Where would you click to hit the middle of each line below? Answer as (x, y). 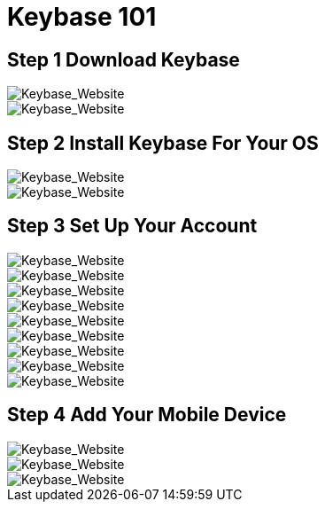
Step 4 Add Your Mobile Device (147, 415)
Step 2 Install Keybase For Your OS (163, 143)
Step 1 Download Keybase (124, 59)
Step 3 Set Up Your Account (132, 226)
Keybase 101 (82, 17)
